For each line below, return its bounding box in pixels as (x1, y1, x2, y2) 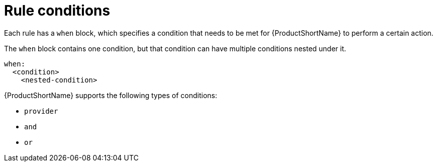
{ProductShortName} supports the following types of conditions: (4, 91, 217, 100)
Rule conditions (4, 2, 111, 19)
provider (24, 107, 58, 115)
